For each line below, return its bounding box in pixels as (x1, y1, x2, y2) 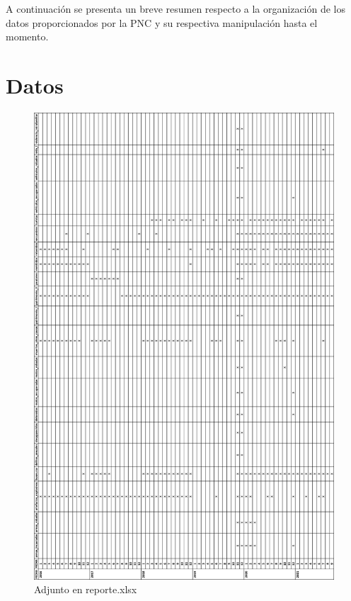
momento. (6, 29, 49, 44)
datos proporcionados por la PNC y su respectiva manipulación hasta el (6, 15, 318, 30)
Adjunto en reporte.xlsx (34, 582, 137, 597)
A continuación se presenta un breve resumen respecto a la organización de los (6, 1, 346, 16)
